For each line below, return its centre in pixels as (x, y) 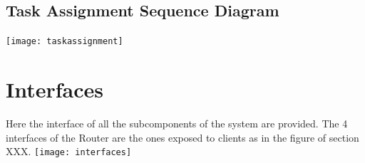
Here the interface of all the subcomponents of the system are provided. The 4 (177, 123)
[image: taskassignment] (65, 42)
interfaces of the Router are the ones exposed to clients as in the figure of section (182, 137)
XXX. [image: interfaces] (69, 151)
